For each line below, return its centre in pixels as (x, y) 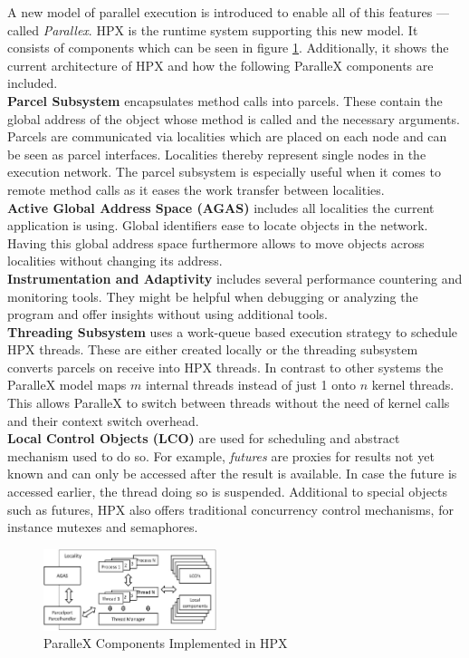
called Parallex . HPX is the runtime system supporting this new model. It (213, 29)
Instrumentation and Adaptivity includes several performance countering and (235, 278)
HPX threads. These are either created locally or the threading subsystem (213, 349)
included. (33, 83)
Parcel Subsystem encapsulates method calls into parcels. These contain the (225, 100)
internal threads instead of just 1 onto (251, 385)
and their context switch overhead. (103, 420)
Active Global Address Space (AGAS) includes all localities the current (221, 207)
